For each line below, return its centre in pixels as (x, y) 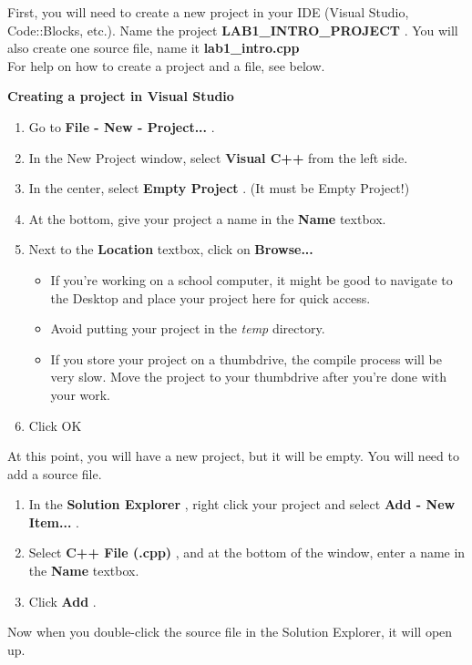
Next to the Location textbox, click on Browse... (171, 249)
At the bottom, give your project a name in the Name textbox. (207, 218)
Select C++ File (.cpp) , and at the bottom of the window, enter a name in (247, 552)
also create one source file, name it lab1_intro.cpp (154, 48)
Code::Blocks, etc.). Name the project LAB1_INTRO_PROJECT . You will (233, 30)
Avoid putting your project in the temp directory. (188, 328)
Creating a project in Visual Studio (121, 96)
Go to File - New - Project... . (122, 126)
